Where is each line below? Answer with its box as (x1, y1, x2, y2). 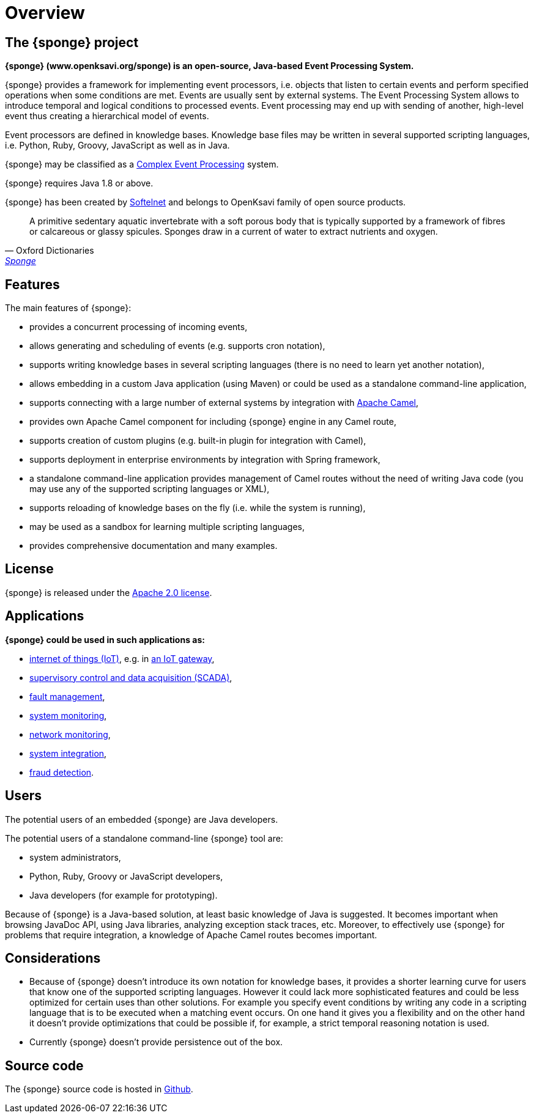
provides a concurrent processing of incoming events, (29, 322, 248, 333)
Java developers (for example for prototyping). (29, 889, 218, 900)
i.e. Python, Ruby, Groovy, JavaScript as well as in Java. (5, 140, 230, 151)
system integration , (29, 748, 107, 759)
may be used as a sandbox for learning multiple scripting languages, (29, 521, 305, 532)
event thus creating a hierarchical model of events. (5, 111, 209, 122)
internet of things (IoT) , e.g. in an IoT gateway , (29, 653, 215, 664)
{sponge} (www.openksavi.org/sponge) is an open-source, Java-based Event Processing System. (5, 61, 414, 72)
